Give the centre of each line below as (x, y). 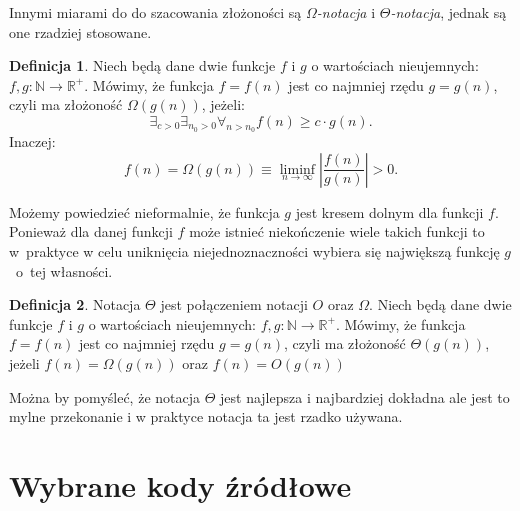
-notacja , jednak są (448, 12)
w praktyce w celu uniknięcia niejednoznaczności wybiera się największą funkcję (254, 250)
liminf (297, 169)
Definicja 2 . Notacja (75, 304)
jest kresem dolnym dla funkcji (389, 211)
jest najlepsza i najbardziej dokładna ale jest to (365, 396)
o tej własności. (64, 270)
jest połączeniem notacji (234, 304)
